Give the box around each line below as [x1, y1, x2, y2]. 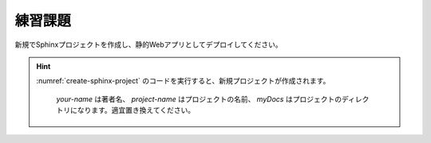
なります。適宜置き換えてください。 [77, 106, 196, 115]
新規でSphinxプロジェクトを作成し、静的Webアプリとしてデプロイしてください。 [14, 40, 283, 49]
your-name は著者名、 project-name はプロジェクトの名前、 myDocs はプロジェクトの [56, 94, 342, 103]
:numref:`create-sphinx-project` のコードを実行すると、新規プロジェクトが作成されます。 [36, 76, 330, 86]
